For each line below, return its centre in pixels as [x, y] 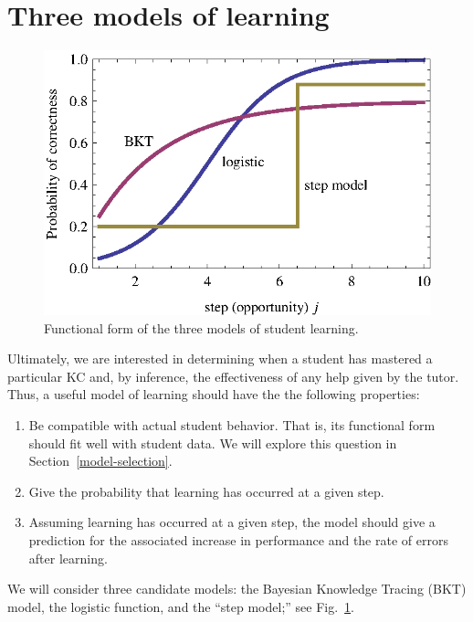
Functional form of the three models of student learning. [201, 327]
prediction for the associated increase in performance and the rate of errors [238, 539]
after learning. [68, 558]
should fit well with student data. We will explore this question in [213, 443]
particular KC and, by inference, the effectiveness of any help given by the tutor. [233, 376]
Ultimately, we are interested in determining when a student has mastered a [220, 358]
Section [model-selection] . [100, 461]
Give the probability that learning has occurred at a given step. [206, 491]
